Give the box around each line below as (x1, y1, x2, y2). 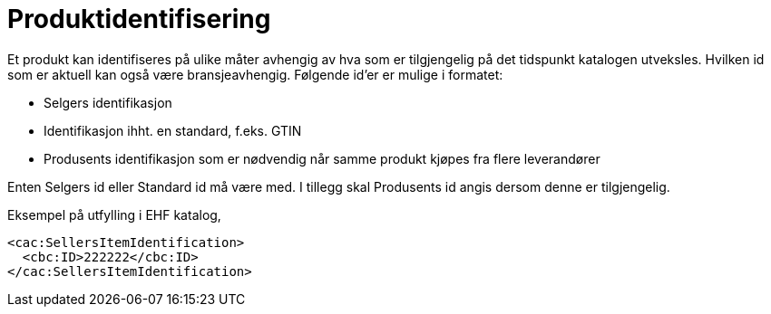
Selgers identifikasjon (44, 94, 172, 110)
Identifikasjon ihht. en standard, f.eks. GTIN (44, 122, 302, 138)
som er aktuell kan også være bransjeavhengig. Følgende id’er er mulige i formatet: (7, 66, 503, 82)
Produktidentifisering (7, 4, 271, 34)
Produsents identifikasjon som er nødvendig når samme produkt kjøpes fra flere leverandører (44, 150, 600, 167)
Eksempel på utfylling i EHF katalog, (7, 206, 221, 223)
